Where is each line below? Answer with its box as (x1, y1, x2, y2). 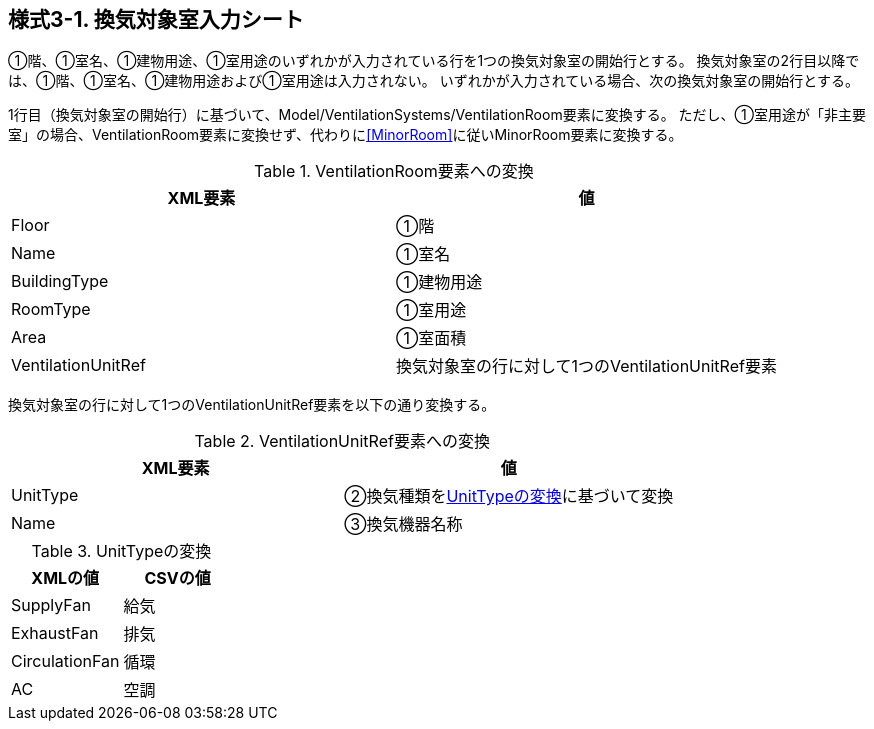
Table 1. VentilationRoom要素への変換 (254, 161, 534, 182)
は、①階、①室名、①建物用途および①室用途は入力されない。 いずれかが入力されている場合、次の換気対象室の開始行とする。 (8, 72, 859, 90)
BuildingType (11, 271, 109, 292)
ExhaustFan (11, 623, 99, 644)
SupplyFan (11, 595, 91, 616)
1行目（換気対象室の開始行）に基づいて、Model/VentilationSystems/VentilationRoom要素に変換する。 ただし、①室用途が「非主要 (8, 106, 867, 124)
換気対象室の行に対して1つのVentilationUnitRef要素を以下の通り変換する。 (8, 396, 496, 414)
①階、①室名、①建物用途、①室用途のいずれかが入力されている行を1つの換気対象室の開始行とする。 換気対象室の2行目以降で (8, 52, 860, 70)
